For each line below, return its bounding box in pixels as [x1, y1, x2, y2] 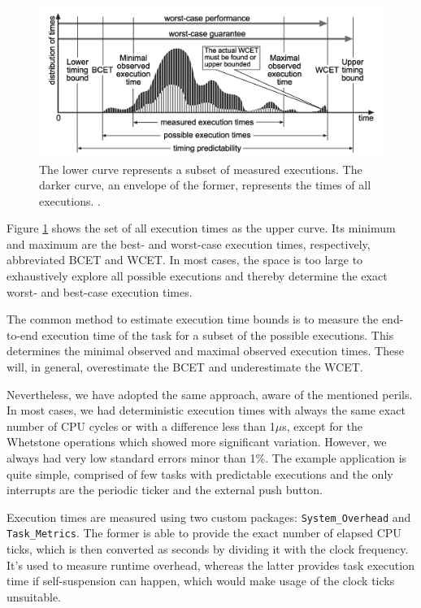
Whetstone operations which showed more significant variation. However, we [7, 433, 387, 450]
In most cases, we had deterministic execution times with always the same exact [7, 402, 406, 419]
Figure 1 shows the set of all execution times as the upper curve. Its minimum [7, 219, 396, 237]
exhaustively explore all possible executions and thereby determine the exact [7, 267, 388, 284]
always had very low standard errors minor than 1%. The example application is [7, 449, 407, 466]
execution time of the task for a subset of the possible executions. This [41, 326, 394, 343]
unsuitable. [7, 588, 61, 605]
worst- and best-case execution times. [7, 283, 193, 300]
